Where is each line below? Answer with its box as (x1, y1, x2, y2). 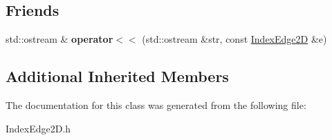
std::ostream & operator (6, 32, 113, 46)
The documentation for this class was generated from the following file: (6, 98, 306, 112)
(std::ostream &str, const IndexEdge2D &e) (142, 32, 327, 46)
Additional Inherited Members (6, 66, 229, 87)
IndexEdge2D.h (6, 121, 71, 135)
